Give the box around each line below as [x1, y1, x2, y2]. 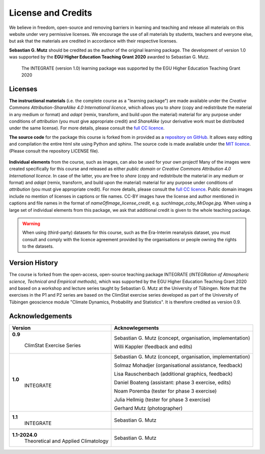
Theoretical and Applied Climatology [24, 437, 109, 444]
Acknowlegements [113, 324, 159, 331]
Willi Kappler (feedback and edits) [113, 343, 192, 350]
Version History [9, 259, 58, 267]
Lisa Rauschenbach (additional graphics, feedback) [113, 370, 233, 377]
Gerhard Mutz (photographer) [113, 404, 183, 411]
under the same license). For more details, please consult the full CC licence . [9, 125, 165, 131]
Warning [22, 221, 40, 227]
